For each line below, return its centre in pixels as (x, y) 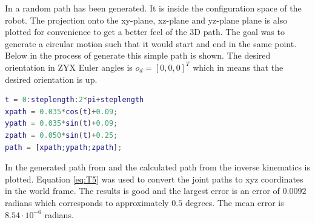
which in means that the (238, 67)
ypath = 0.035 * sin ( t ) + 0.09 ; (61, 124)
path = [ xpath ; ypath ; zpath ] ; (64, 147)
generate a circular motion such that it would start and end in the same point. (151, 43)
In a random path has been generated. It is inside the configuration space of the (153, 8)
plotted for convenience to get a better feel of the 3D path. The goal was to (145, 32)
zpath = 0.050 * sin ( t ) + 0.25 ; (61, 135)
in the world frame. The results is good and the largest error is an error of (142, 191)
